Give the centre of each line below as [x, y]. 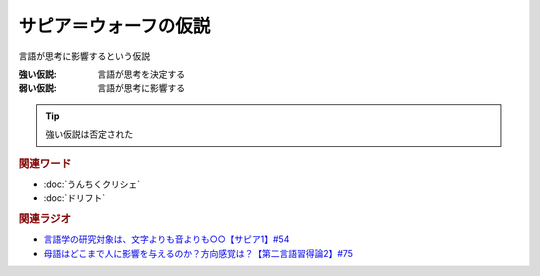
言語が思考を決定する [141, 74]
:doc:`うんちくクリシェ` [92, 184]
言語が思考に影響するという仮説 [84, 56]
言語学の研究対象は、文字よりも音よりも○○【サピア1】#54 [166, 239]
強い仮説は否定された [89, 134]
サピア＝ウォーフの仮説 [114, 26]
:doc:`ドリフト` [74, 198]
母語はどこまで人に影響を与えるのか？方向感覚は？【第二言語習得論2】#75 [198, 253]
